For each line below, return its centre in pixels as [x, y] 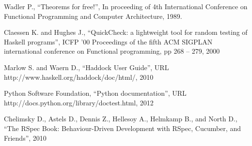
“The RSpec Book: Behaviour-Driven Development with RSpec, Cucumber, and [122, 128]
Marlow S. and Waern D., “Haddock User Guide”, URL [87, 67]
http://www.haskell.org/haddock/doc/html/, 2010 [79, 77]
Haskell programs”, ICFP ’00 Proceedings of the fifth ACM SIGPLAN [108, 41]
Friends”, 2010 [25, 138]
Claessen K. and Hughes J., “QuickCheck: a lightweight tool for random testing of [126, 32]
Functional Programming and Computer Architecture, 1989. [93, 16]
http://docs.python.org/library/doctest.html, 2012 [79, 102]
